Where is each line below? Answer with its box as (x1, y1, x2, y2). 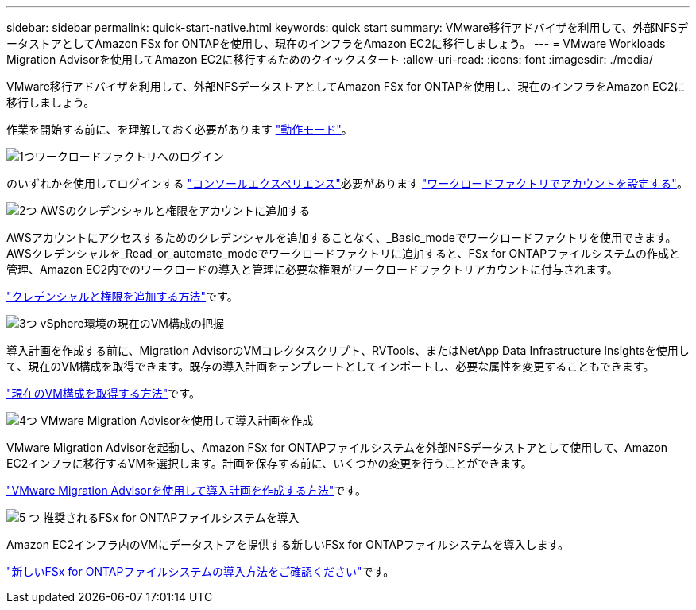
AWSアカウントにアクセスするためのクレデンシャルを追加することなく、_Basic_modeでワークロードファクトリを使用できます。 (6, 231, 677, 244)
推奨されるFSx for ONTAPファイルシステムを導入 (43, 511, 300, 524)
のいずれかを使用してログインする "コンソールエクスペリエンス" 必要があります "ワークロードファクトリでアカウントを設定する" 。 (6, 177, 688, 190)
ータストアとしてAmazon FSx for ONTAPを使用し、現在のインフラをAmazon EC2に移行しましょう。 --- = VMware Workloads (6, 37, 666, 50)
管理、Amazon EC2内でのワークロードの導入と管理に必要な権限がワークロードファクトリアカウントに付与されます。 (6, 262, 618, 276)
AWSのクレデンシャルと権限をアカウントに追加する (40, 204, 311, 217)
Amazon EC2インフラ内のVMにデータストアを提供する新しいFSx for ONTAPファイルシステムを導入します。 (6, 538, 570, 551)
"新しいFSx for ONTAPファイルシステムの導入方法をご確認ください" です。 (6, 565, 395, 578)
